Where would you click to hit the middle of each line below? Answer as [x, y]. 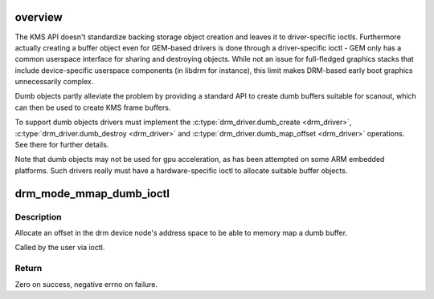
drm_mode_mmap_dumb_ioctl [92, 194]
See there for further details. [62, 145]
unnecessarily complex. [54, 82]
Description [38, 216]
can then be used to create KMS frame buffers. [93, 107]
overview [39, 17]
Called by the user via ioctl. [60, 248]
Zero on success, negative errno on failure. [86, 284]
